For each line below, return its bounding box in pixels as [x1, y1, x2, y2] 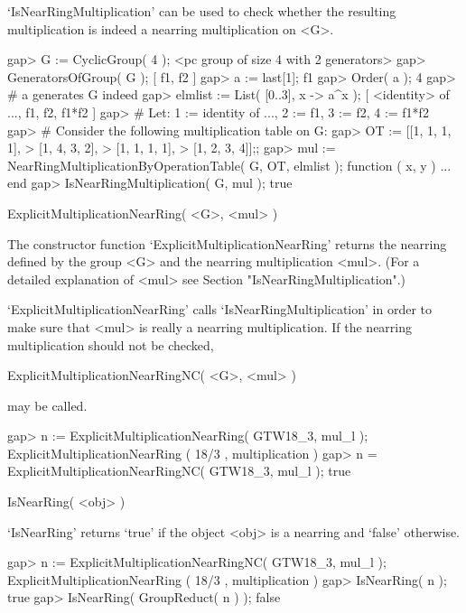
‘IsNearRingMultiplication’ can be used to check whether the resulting [7, 2, 396, 20]
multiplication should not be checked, [7, 335, 214, 354]
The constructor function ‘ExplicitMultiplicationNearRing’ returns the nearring [7, 234, 447, 253]
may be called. [7, 395, 88, 414]
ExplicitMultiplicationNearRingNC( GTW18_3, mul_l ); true [7, 461, 351, 480]
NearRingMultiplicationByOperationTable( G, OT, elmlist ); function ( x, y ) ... [7, 155, 452, 174]
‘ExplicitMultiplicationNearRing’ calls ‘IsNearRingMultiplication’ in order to [7, 300, 432, 319]
